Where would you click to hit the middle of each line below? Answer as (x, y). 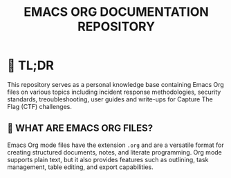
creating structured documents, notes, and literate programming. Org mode (115, 152)
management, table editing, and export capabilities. (80, 167)
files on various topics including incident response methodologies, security (114, 92)
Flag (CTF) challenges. (40, 106)
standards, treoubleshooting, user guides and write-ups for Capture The (110, 99)
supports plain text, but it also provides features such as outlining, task (108, 159)
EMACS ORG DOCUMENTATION (116, 12)
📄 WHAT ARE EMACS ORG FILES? (80, 128)
